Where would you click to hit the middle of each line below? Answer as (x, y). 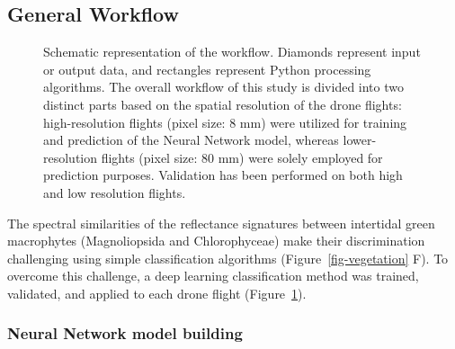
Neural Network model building (125, 333)
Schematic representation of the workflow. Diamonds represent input (232, 52)
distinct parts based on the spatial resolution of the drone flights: (223, 104)
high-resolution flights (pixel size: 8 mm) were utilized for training (225, 122)
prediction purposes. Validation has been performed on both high (223, 175)
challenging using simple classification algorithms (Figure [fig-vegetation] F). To (228, 258)
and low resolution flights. (115, 192)
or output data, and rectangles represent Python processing (207, 69)
